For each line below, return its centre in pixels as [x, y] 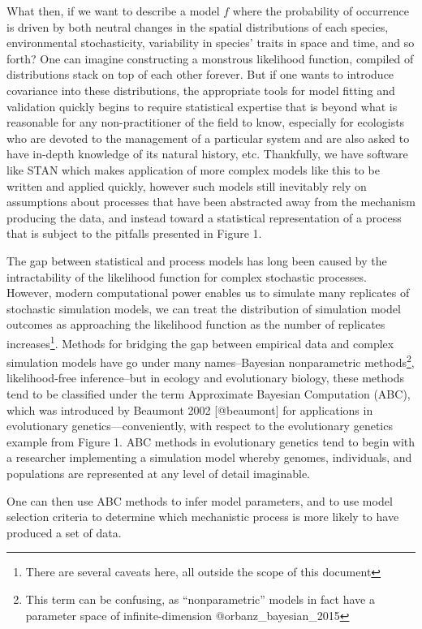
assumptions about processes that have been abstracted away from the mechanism [211, 202]
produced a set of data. [64, 532]
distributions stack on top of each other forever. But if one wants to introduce [200, 74]
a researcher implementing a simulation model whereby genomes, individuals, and [209, 457]
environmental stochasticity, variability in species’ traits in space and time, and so [211, 43]
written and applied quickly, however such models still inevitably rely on [187, 185]
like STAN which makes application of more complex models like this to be [193, 169]
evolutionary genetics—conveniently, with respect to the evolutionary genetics [200, 426]
